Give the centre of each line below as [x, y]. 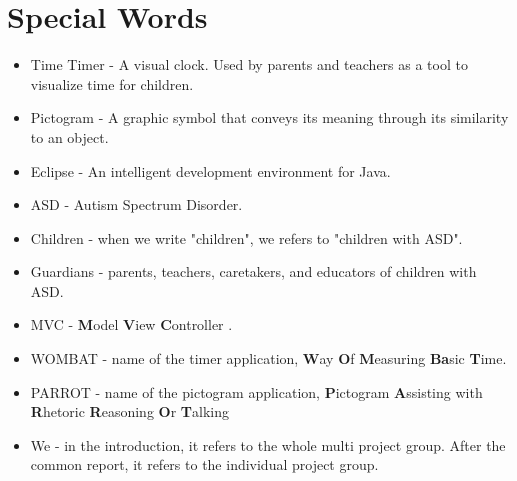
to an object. [69, 136]
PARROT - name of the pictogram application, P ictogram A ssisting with [256, 391]
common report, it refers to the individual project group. [204, 464]
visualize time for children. [112, 83]
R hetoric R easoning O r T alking [129, 411]
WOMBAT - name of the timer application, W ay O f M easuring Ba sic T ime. [268, 358]
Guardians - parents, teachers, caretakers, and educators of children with [253, 271]
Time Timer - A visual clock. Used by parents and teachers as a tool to [249, 64]
